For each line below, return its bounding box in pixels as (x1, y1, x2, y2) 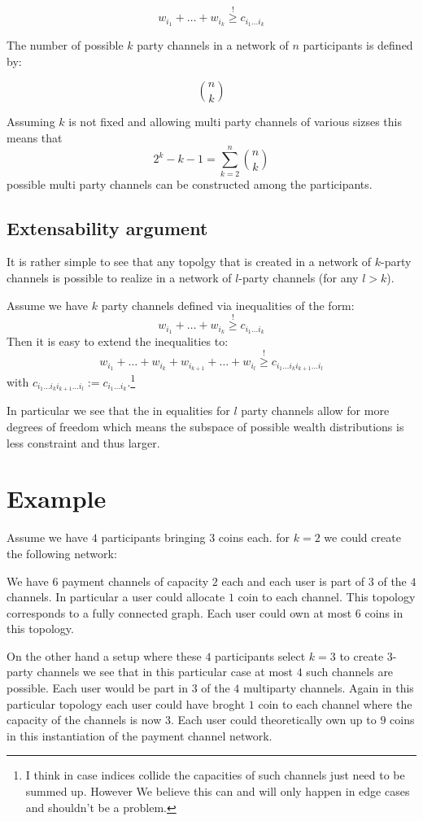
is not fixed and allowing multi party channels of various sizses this (68, 113, 403, 130)
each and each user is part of (221, 572, 365, 589)
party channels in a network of (137, 37, 289, 54)
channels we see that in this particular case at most (37, 663, 294, 680)
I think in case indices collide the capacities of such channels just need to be (25, 766, 405, 784)
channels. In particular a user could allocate (7, 588, 225, 605)
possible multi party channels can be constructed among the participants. (7, 175, 373, 192)
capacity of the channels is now (7, 711, 162, 728)
